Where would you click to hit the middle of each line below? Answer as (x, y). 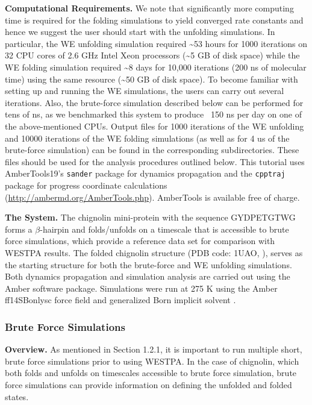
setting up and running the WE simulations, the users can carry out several (145, 91)
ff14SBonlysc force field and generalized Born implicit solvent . (120, 300)
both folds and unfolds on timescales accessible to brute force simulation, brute (151, 373)
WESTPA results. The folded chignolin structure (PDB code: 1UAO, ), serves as (154, 252)
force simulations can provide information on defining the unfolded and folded (148, 384)
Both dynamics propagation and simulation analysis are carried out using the (148, 276)
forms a (19, 229)
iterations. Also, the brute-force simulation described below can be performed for (154, 102)
